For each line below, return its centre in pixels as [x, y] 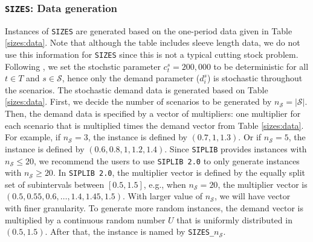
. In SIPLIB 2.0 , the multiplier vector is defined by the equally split [179, 172]
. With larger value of [163, 196]
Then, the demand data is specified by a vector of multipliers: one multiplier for [153, 113]
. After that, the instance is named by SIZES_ [130, 231]
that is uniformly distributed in [234, 219]
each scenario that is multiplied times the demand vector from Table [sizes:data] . [154, 125]
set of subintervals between [55, 184]
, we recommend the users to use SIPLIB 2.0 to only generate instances [166, 160]
